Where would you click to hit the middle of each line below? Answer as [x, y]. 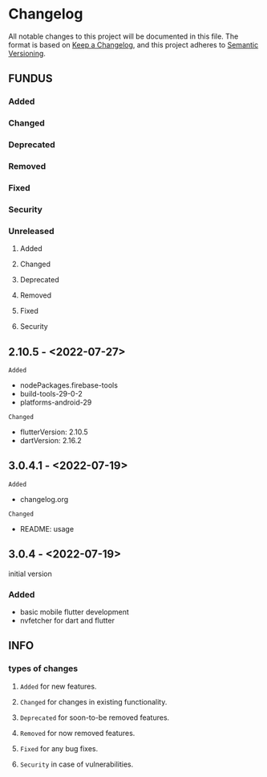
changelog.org [44, 499]
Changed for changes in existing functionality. [93, 701]
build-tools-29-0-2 [51, 393]
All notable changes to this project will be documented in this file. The [123, 36]
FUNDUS [30, 78]
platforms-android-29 [56, 402]
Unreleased [31, 231]
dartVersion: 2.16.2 [51, 440]
